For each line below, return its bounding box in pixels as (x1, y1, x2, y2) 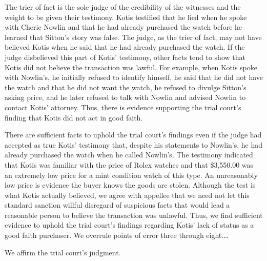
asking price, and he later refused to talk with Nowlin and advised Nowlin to (5, 92, 246, 103)
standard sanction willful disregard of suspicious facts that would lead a (5, 199, 230, 210)
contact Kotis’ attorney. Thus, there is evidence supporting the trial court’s (5, 102, 241, 112)
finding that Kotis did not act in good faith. (5, 112, 143, 123)
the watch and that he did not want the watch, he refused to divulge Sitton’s (5, 82, 247, 92)
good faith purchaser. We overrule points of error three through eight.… (5, 230, 229, 240)
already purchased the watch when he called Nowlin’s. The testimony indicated (5, 149, 253, 160)
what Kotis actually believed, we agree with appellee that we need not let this (5, 189, 250, 200)
